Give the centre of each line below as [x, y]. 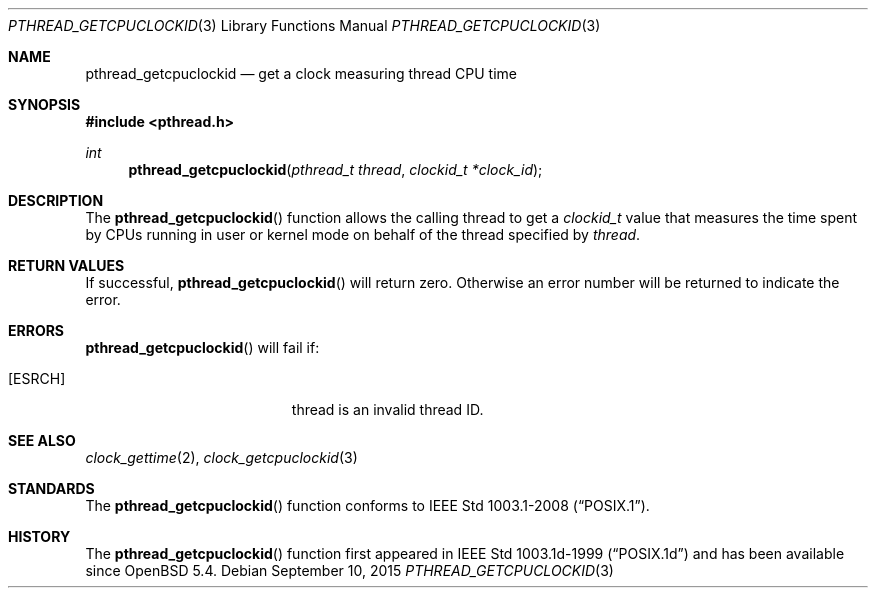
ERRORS [36, 330]
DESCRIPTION [56, 200]
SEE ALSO [42, 440]
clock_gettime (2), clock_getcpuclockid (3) [221, 457]
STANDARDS [51, 488]
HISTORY [39, 536]
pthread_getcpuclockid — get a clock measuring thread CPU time [301, 73]
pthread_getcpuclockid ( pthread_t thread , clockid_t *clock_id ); [335, 169]
